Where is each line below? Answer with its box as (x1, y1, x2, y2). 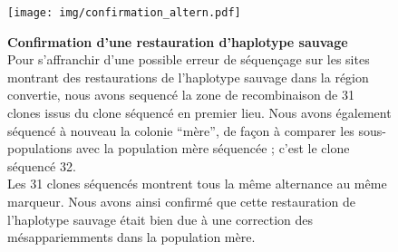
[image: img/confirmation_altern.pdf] (7, 6, 241, 19)
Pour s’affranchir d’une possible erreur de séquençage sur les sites (7, 50, 370, 69)
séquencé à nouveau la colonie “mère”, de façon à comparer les (7, 121, 354, 140)
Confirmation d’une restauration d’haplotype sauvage (7, 32, 348, 51)
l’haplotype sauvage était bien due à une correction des (7, 209, 314, 228)
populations (7, 139, 73, 158)
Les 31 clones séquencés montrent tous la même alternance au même (7, 174, 387, 193)
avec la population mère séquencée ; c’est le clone (75, 139, 350, 158)
